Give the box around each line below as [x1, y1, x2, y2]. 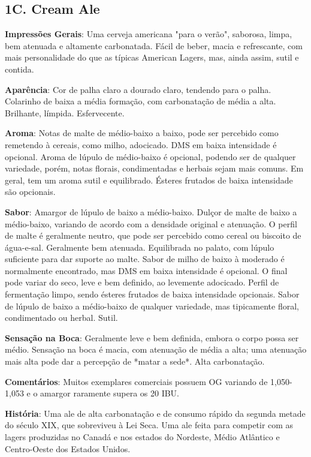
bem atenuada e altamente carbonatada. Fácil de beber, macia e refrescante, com [5, 39, 303, 52]
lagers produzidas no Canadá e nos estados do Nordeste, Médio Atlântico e [5, 431, 280, 443]
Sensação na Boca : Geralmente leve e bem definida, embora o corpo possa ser [5, 331, 299, 344]
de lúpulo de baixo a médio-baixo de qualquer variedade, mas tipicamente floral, [5, 299, 299, 312]
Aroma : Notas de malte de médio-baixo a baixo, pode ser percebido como [5, 127, 279, 139]
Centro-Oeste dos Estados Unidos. [5, 442, 131, 455]
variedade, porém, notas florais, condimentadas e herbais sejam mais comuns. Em [5, 162, 304, 175]
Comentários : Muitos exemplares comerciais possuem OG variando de [5, 375, 268, 387]
